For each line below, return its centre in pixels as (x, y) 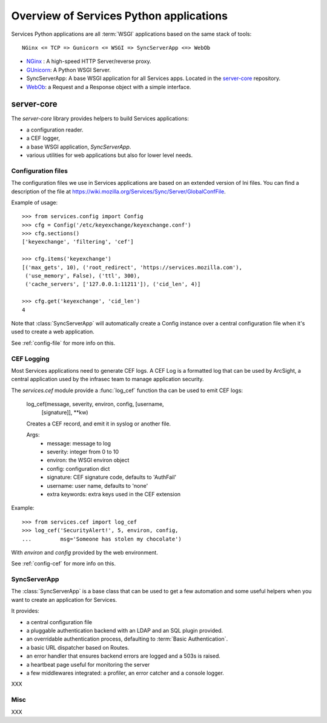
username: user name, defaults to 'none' (97, 485)
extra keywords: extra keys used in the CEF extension (114, 494)
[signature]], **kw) (65, 413)
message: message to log (79, 443)
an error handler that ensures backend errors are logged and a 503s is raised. (124, 656)
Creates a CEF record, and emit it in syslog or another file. (99, 424)
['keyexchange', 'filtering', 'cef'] (78, 242)
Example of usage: (35, 202)
